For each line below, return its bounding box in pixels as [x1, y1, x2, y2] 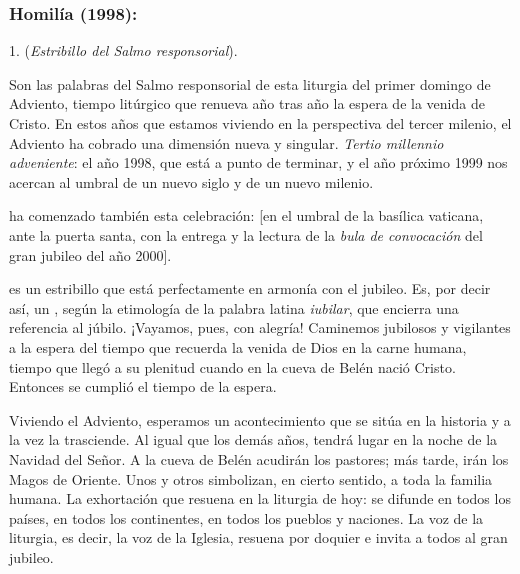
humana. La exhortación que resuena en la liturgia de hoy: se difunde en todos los [9, 488, 511, 509]
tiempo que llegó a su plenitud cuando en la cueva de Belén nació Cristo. [9, 356, 456, 377]
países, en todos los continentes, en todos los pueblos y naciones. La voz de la [9, 507, 484, 528]
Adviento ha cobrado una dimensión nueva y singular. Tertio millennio [9, 132, 444, 153]
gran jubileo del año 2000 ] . [9, 244, 172, 265]
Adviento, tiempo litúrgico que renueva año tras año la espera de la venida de [9, 93, 485, 114]
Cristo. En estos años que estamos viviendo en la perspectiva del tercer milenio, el [9, 113, 512, 133]
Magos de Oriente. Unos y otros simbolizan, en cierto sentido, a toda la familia [9, 468, 493, 489]
